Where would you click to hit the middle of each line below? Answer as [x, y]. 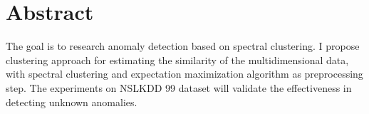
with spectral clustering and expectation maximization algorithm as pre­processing [184, 74]
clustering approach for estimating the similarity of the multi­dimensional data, [177, 59]
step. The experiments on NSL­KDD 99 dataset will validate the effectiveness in [179, 87]
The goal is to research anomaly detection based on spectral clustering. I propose [183, 46]
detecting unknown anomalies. [72, 102]
